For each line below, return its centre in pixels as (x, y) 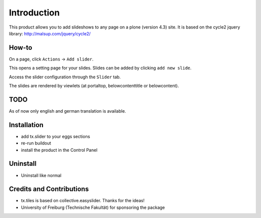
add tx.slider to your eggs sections (56, 136)
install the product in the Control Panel (59, 150)
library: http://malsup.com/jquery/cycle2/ (50, 33)
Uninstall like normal (41, 175)
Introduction (34, 13)
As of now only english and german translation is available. (67, 111)
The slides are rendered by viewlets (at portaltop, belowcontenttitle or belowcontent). (94, 86)
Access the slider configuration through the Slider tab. (65, 77)
